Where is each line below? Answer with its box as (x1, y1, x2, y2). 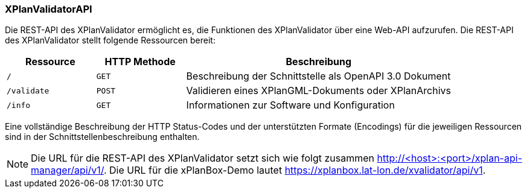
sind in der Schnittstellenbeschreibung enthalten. (5, 131, 200, 142)
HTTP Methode (104, 55, 176, 68)
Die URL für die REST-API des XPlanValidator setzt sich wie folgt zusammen (31, 152, 375, 165)
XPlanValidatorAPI (5, 3, 92, 15)
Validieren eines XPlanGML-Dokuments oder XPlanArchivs (186, 84, 452, 97)
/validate (7, 86, 50, 95)
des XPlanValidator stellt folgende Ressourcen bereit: (5, 35, 216, 46)
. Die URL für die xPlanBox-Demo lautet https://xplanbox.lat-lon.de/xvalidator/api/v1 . (103, 164, 486, 177)
